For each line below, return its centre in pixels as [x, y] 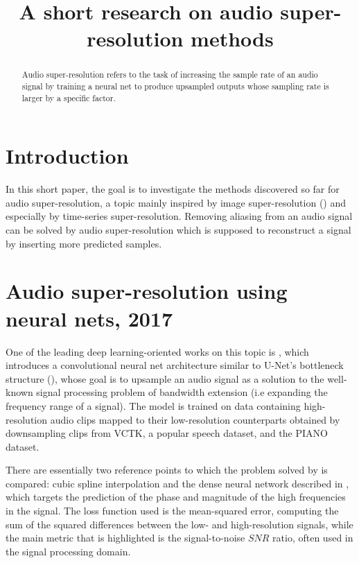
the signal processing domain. [68, 551]
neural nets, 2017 [89, 318]
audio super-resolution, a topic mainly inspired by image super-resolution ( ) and [176, 202]
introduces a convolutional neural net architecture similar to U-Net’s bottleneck [175, 365]
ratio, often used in [313, 538]
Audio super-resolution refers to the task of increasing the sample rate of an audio [170, 75]
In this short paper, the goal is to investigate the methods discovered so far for [173, 189]
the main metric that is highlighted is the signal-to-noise [125, 538]
